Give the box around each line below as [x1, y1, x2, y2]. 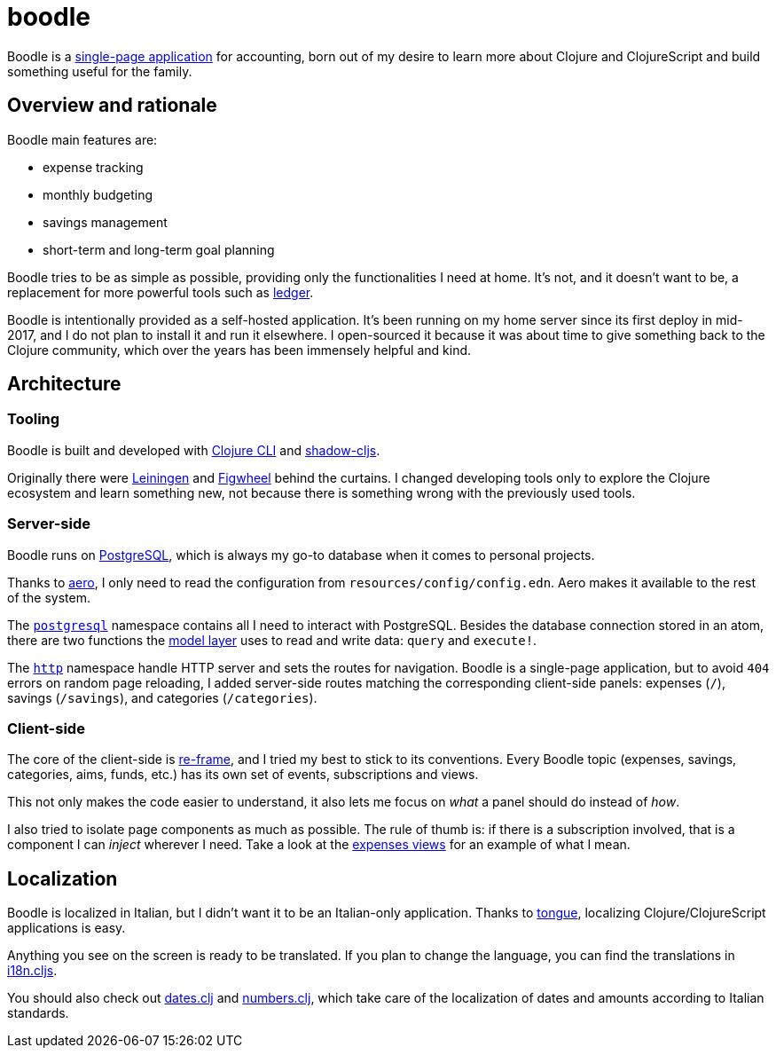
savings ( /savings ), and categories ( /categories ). [7, 689, 317, 705]
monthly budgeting [43, 186, 153, 202]
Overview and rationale [7, 94, 217, 117]
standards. [7, 1005, 69, 1021]
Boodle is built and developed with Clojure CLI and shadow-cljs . [7, 442, 380, 458]
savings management [43, 214, 168, 230]
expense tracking [43, 159, 144, 175]
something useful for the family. [7, 63, 192, 79]
